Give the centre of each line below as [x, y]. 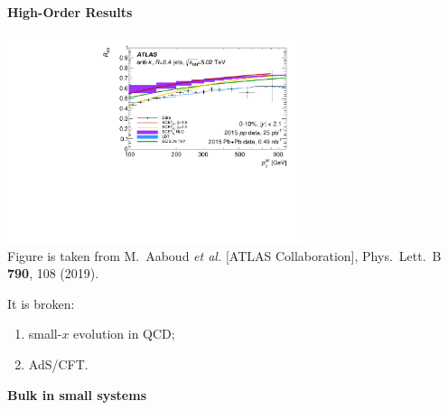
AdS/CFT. [58, 364]
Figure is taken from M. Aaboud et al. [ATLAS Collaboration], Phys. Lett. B [224, 255]
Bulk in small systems [77, 394]
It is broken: [41, 303]
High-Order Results [70, 12]
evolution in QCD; [124, 334]
